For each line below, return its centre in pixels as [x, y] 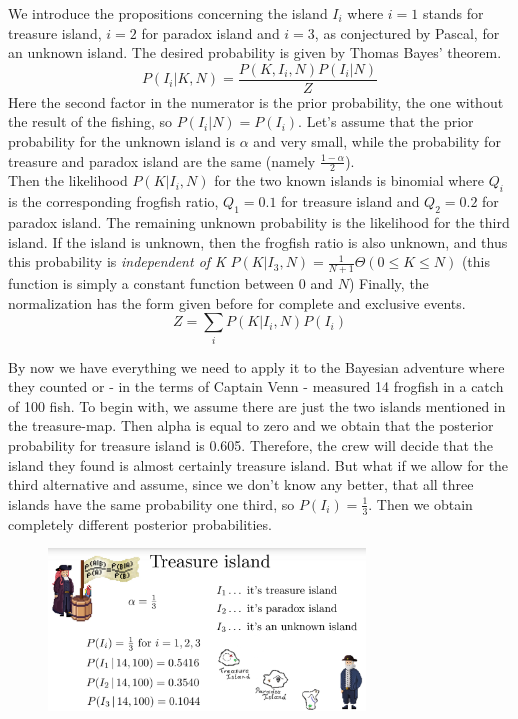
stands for [453, 13]
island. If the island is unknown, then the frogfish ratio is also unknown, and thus [258, 241]
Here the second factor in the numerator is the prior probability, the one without [256, 101]
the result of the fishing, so [90, 121]
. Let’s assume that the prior [386, 121]
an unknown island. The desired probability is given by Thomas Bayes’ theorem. [255, 52]
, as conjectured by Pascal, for [407, 32]
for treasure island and [350, 201]
